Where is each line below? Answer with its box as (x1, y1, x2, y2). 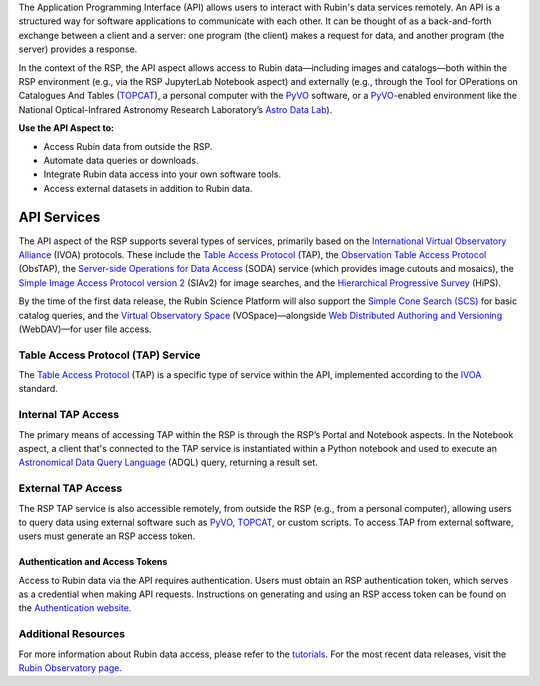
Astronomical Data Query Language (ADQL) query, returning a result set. (18, 456, 319, 469)
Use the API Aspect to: (18, 122, 115, 134)
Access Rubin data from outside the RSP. (43, 140, 213, 152)
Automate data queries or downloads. (43, 154, 199, 166)
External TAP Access (18, 481, 123, 495)
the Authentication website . (18, 602, 132, 614)
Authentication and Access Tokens (18, 556, 168, 568)
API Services (18, 208, 101, 225)
